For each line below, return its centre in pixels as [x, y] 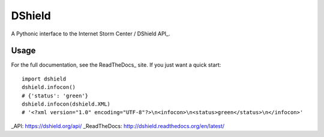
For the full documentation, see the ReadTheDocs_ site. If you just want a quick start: [116, 65]
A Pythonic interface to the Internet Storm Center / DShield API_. [91, 34]
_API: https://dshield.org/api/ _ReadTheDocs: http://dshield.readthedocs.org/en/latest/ [118, 126]
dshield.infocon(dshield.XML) [66, 104]
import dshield [44, 79]
